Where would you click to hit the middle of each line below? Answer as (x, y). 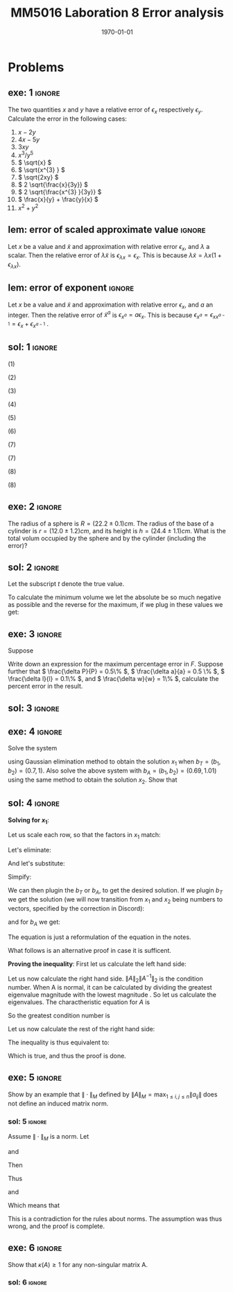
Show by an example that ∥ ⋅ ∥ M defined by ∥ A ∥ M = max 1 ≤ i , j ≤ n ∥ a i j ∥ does (113, 1095)
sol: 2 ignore (34, 567)
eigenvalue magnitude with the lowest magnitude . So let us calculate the (112, 995)
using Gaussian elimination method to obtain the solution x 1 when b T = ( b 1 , (114, 763)
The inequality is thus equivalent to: (59, 1042)
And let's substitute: (36, 863)
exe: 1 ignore (34, 93)
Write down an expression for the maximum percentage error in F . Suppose (116, 664)
